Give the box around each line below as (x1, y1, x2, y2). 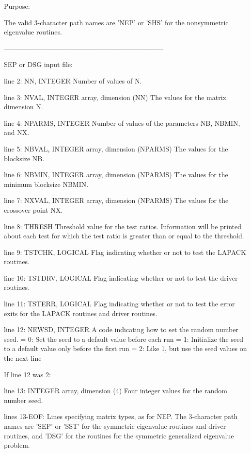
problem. (4, 440, 30, 450)
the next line (4, 353, 42, 363)
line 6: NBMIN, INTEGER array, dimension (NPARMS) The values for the (4, 169, 228, 180)
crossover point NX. (4, 204, 63, 215)
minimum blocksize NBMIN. (4, 179, 89, 189)
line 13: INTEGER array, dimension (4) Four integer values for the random (4, 386, 227, 396)
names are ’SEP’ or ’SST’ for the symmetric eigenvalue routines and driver (4, 421, 226, 431)
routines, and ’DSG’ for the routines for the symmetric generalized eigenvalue (4, 430, 234, 440)
